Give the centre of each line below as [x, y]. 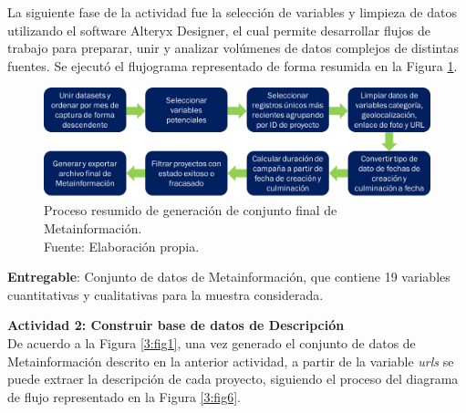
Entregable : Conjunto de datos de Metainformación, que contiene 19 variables [229, 277]
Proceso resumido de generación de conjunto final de [191, 210]
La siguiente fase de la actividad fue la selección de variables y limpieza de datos [232, 12]
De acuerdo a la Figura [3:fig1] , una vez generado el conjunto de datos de [212, 343]
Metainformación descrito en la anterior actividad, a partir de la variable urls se [231, 361]
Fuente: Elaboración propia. [122, 246]
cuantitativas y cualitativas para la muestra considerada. [166, 294]
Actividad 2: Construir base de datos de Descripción [176, 325]
